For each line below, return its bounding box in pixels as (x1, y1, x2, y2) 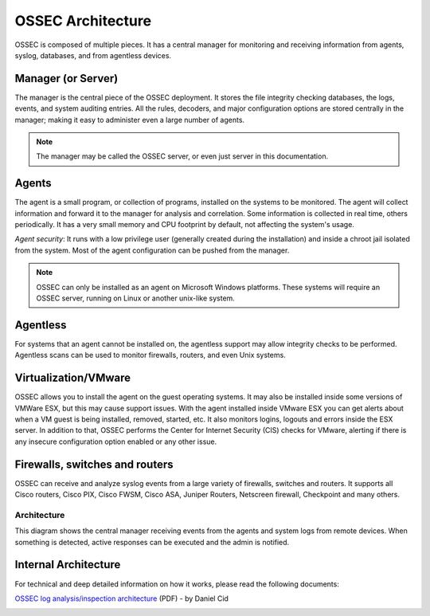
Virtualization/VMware (14, 371, 131, 385)
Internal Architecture (14, 558, 121, 571)
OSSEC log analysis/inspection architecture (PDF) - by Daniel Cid (14, 594, 229, 603)
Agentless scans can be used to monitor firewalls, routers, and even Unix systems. (14, 351, 286, 360)
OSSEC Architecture (14, 12, 151, 29)
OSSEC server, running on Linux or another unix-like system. (36, 293, 235, 303)
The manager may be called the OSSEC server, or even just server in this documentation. (36, 151, 329, 161)
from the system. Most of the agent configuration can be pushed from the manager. (14, 245, 290, 255)
